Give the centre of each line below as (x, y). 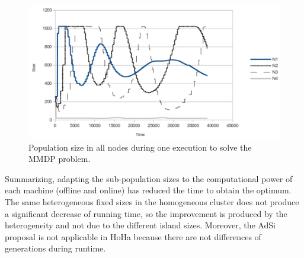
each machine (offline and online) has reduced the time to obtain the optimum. (148, 190)
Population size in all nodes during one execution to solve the (140, 147)
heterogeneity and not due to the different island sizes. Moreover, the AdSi (140, 225)
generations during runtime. (55, 248)
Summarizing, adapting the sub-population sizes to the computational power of (149, 178)
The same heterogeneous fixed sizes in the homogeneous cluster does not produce (152, 202)
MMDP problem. (60, 159)
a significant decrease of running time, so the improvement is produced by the (146, 213)
